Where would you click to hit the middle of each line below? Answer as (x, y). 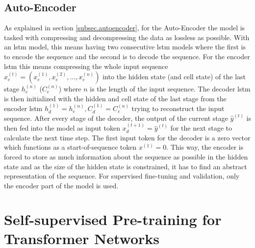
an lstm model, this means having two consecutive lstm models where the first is (125, 47)
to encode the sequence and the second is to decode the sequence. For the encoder (127, 56)
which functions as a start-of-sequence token (70, 147)
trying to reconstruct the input (178, 108)
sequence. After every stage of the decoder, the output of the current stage (116, 118)
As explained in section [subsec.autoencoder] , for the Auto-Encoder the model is (125, 28)
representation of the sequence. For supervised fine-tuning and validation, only (122, 176)
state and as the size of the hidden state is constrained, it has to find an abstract (126, 166)
